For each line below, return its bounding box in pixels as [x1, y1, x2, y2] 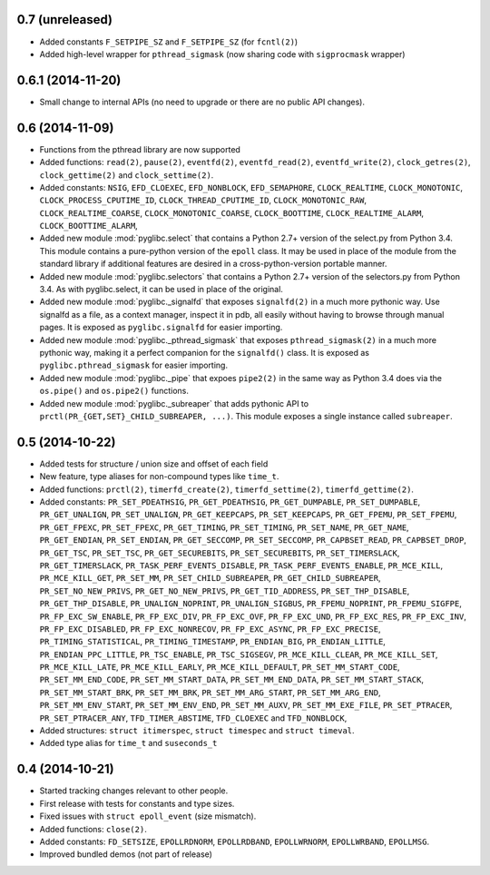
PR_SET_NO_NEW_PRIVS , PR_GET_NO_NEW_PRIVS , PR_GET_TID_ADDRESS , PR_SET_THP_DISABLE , [39, 585, 410, 596]
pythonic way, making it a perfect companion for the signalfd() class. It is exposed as [39, 347, 369, 358]
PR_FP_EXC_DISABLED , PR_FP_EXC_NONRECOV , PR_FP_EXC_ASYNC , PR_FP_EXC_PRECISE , [39, 623, 381, 634]
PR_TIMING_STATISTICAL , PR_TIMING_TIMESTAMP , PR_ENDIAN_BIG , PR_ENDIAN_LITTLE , [39, 636, 386, 647]
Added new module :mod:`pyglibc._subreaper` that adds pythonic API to [39, 398, 309, 408]
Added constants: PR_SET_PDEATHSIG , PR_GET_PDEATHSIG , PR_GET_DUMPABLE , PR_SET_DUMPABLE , [39, 496, 421, 507]
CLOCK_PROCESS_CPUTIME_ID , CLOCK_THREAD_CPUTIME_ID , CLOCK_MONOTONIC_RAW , [39, 195, 367, 206]
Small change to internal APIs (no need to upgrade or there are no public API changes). [39, 96, 365, 107]
